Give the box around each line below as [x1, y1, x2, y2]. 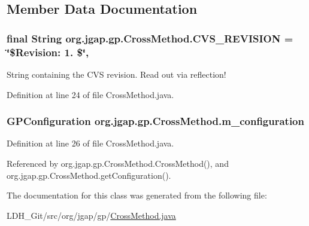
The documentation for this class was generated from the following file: [7, 189, 267, 201]
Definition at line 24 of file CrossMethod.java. [7, 88, 174, 100]
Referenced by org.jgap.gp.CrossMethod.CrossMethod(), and [7, 157, 229, 169]
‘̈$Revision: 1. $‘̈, [7, 44, 89, 59]
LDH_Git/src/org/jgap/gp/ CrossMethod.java [7, 209, 176, 221]
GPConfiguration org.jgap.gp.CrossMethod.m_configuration [7, 114, 304, 129]
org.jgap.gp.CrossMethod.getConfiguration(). [7, 169, 171, 181]
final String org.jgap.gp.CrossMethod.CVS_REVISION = [7, 30, 293, 45]
